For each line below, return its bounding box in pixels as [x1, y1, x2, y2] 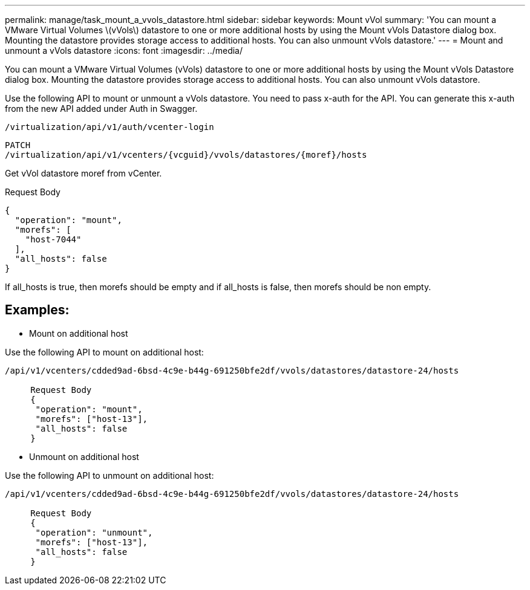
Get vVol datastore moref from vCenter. [5, 168, 162, 178]
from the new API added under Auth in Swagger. [5, 103, 198, 114]
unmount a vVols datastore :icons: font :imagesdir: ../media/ [5, 45, 243, 56]
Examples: [5, 302, 70, 318]
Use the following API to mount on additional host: [5, 346, 204, 357]
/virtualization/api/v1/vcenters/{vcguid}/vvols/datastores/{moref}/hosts [5, 150, 367, 160]
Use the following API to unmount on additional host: [5, 470, 214, 481]
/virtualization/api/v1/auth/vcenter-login [5, 122, 214, 132]
